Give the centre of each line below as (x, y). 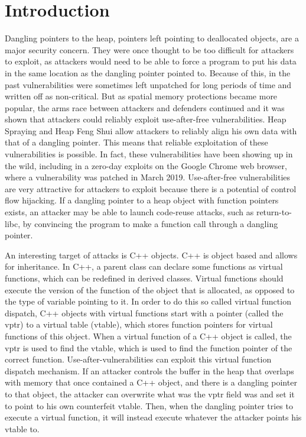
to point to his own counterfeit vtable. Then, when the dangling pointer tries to (149, 405)
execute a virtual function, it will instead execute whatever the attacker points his (153, 417)
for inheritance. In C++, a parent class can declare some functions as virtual (144, 266)
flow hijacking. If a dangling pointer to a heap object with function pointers (142, 200)
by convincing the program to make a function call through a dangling (150, 223)
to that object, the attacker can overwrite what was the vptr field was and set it (150, 394)
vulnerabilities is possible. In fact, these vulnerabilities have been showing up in (149, 154)
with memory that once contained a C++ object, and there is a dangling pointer (151, 382)
